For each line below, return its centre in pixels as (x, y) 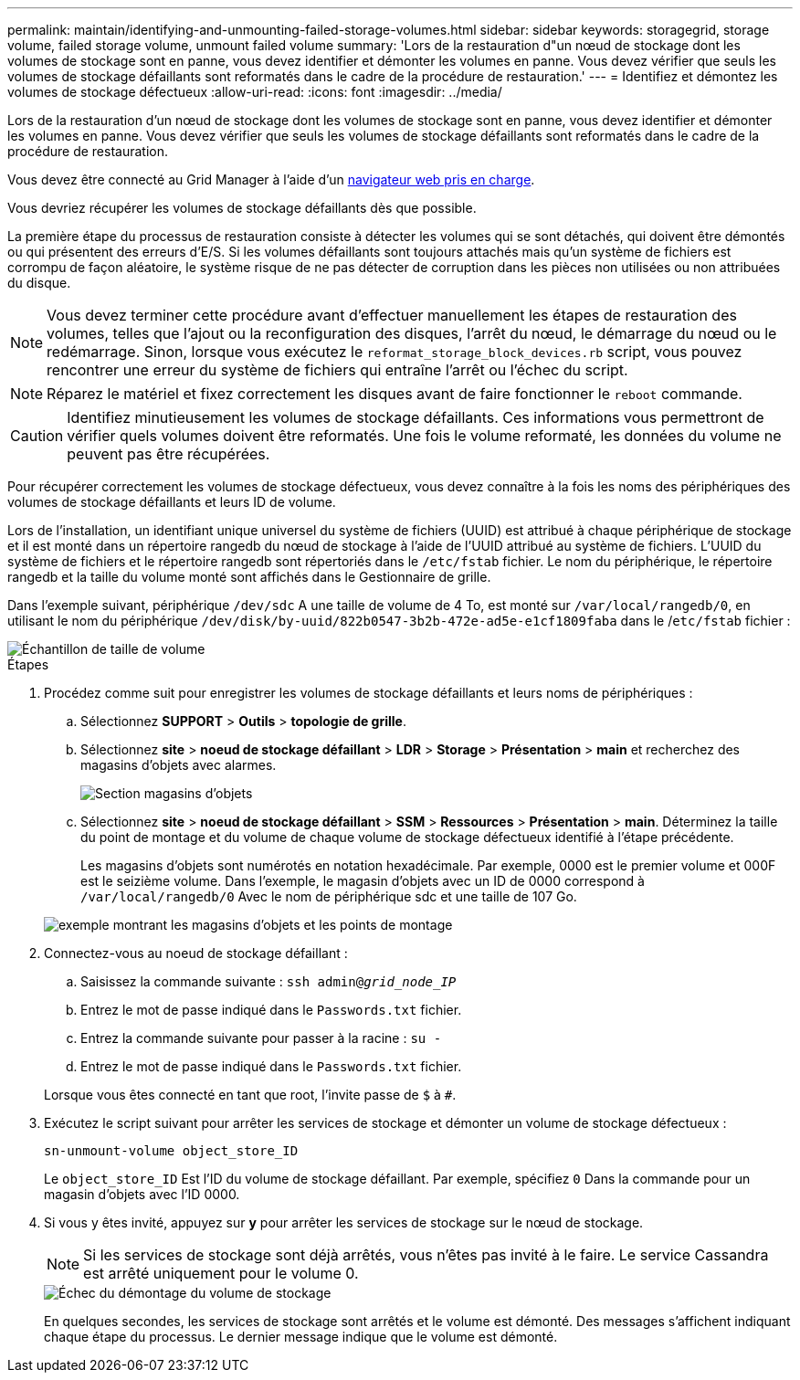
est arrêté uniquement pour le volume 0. (221, 1273)
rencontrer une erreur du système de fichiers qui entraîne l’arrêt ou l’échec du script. (337, 370)
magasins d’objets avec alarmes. (179, 765)
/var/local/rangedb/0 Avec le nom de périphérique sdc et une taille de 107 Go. (329, 896)
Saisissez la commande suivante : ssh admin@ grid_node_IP (268, 981)
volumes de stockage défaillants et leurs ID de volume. (172, 502)
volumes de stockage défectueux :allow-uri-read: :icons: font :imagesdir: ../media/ (255, 92)
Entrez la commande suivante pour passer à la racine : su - (261, 1038)
